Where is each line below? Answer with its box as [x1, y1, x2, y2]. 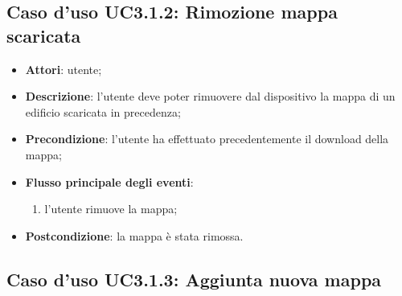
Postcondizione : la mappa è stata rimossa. [25, 227, 244, 244]
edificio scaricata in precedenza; [25, 103, 181, 120]
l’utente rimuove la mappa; [44, 200, 178, 217]
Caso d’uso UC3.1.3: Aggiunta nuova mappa [6, 266, 382, 291]
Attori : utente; [25, 60, 102, 77]
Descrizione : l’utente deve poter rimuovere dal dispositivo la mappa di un [25, 88, 396, 105]
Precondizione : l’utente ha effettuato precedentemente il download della [25, 130, 389, 147]
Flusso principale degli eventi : [25, 173, 194, 190]
